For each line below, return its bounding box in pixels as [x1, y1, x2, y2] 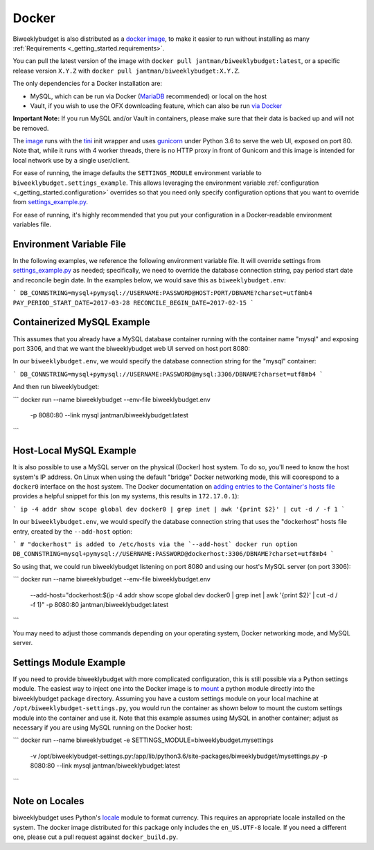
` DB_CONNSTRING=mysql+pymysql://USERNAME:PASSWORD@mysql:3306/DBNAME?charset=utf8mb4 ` [12, 370, 323, 378]
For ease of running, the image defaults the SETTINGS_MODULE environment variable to [12, 169, 262, 177]
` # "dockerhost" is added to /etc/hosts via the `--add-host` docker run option [12, 540, 298, 548]
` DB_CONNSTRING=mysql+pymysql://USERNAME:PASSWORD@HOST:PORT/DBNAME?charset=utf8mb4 [12, 289, 313, 297]
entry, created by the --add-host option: [12, 527, 132, 536]
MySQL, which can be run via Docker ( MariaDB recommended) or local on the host [30, 92, 267, 100]
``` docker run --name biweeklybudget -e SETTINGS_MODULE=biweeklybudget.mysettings [12, 736, 274, 744]
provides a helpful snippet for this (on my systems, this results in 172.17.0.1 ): [12, 492, 240, 500]
